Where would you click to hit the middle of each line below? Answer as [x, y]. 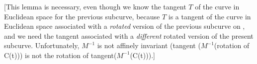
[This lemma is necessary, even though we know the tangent [95, 6]
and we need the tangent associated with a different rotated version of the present [129, 35]
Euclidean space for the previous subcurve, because [82, 16]
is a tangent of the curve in [210, 16]
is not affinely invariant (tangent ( [149, 45]
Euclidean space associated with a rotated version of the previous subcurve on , [125, 26]
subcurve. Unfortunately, [42, 45]
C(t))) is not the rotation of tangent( [60, 55]
